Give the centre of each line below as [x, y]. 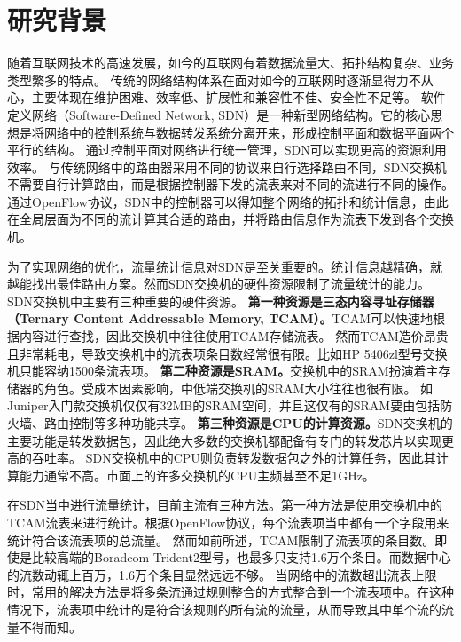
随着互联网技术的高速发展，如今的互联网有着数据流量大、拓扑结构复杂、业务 [230, 63]
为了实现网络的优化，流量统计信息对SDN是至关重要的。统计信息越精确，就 [225, 266]
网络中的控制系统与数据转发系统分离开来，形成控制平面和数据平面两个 [249, 132]
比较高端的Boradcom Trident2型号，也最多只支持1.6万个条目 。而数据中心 [241, 557]
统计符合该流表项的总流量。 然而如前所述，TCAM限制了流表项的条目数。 [221, 539]
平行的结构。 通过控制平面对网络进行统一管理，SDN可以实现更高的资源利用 [227, 150]
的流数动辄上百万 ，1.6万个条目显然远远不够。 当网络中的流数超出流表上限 [222, 574]
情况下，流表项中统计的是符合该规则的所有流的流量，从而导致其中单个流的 [224, 609]
